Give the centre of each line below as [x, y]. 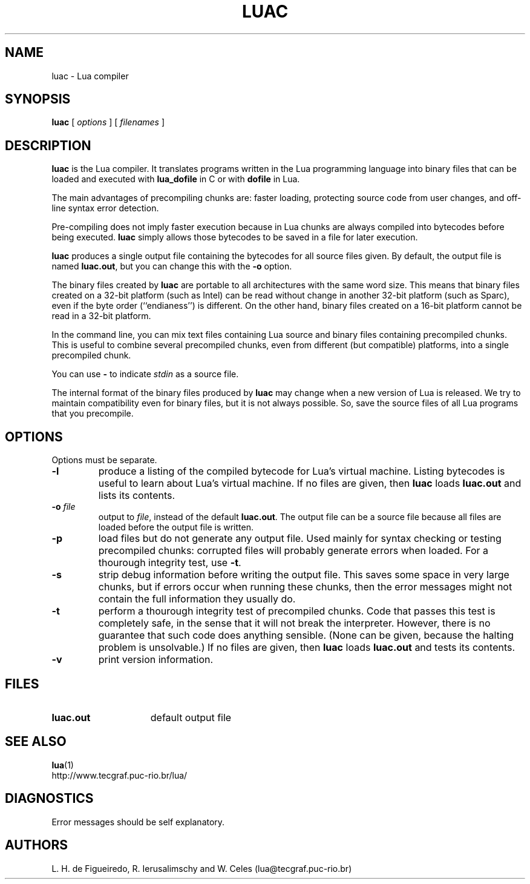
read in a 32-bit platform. [101, 316]
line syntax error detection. [105, 208]
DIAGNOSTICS [49, 799]
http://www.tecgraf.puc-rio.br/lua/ [119, 775]
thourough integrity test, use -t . [170, 563]
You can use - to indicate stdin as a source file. [145, 374]
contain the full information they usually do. [197, 599]
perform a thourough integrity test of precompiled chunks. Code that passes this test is [297, 611]
